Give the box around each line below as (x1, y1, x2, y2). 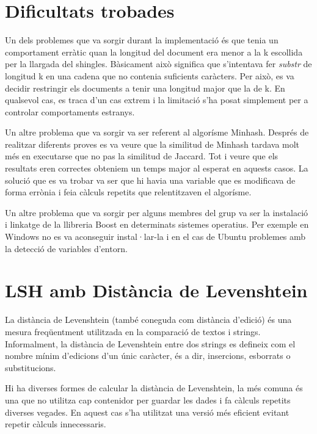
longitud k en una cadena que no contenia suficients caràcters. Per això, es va (5, 69, 294, 82)
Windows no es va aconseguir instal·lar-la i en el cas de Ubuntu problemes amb (5, 230, 306, 243)
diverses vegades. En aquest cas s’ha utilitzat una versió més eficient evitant (5, 405, 290, 418)
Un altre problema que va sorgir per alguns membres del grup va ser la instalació (5, 206, 308, 219)
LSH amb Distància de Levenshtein (5, 278, 308, 303)
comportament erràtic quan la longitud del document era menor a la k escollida (5, 45, 303, 58)
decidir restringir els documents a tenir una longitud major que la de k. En (5, 81, 285, 94)
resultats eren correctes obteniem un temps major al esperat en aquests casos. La (5, 162, 308, 175)
